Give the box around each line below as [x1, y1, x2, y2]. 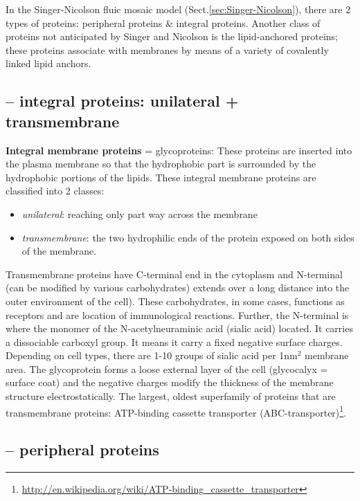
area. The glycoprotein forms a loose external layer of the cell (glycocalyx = [6, 361, 328, 376]
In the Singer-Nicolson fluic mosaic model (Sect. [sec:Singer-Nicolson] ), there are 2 [6, 2, 351, 16]
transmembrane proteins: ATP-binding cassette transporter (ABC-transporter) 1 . [6, 403, 347, 419]
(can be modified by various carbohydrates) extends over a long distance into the [6, 280, 350, 295]
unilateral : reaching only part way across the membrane [21, 206, 258, 221]
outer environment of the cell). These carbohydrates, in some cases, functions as [6, 293, 345, 308]
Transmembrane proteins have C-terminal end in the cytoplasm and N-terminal [6, 266, 343, 281]
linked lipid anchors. [6, 56, 91, 71]
